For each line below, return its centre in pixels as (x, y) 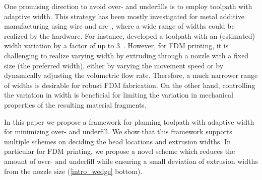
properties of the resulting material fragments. (75, 104)
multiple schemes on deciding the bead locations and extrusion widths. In (117, 141)
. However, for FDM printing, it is (176, 46)
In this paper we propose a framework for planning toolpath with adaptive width (129, 121)
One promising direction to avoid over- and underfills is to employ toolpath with (128, 6)
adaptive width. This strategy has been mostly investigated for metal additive (124, 16)
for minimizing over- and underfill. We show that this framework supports (118, 131)
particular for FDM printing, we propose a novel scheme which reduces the (120, 151)
